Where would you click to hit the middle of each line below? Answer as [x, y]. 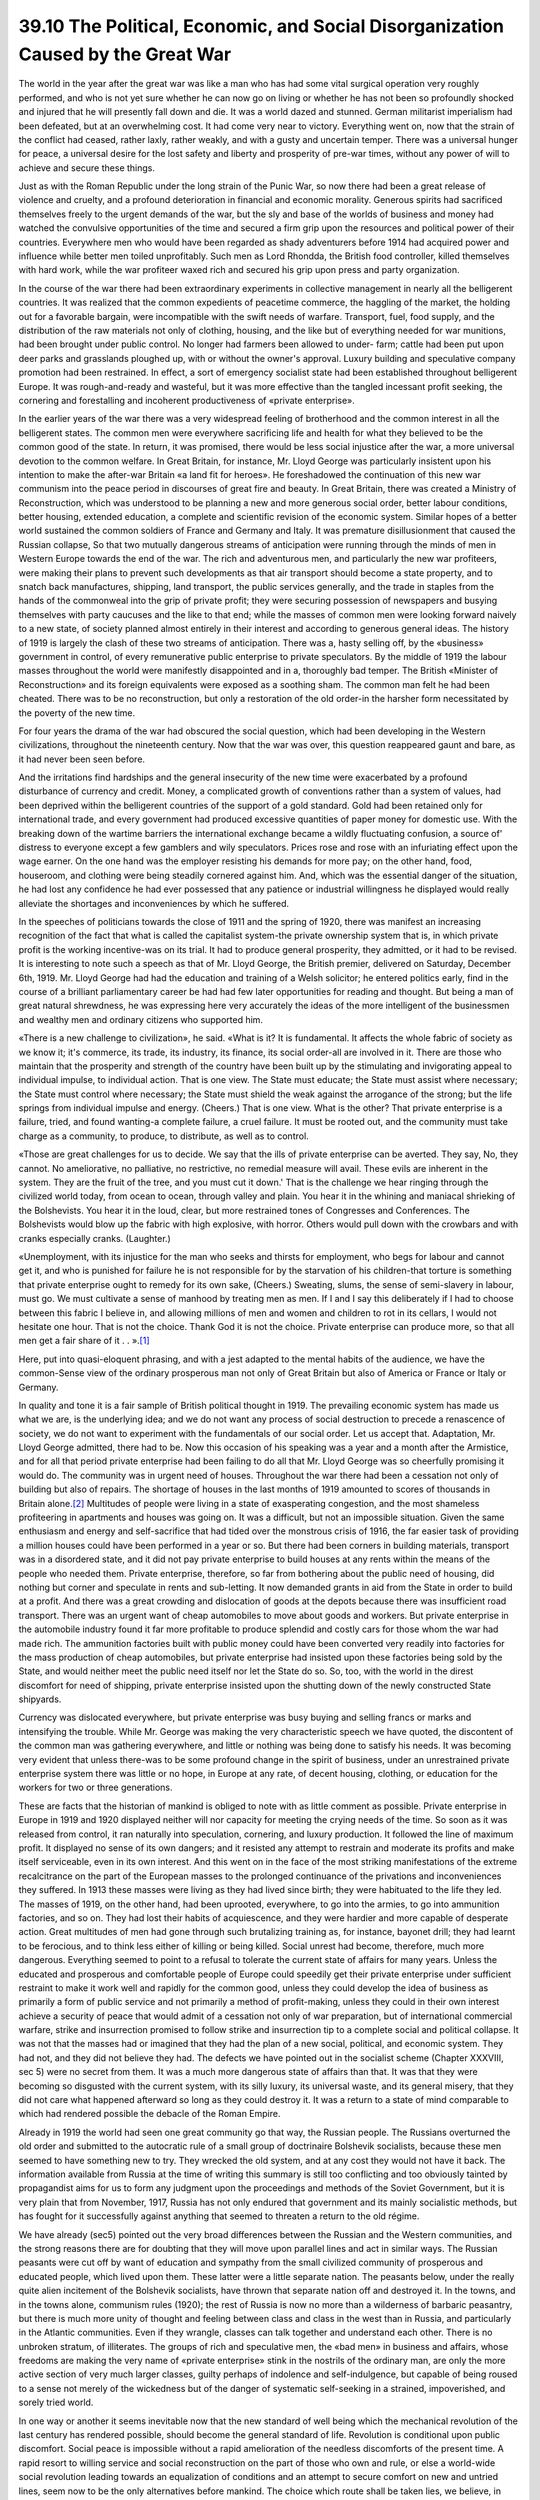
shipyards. [40, 1699]
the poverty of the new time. [77, 712]
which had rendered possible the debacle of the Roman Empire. [149, 2114]
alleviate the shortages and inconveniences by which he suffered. [154, 903]
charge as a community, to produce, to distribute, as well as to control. [163, 1136]
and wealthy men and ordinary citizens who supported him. [141, 1019]
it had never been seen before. [81, 759]
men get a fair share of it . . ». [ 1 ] [84, 1341]
